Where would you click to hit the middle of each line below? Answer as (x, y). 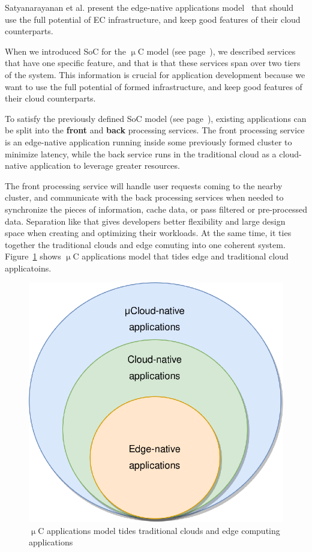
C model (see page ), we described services (217, 51)
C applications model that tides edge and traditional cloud (181, 256)
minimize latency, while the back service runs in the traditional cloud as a (141, 153)
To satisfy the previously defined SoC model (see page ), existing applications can (156, 118)
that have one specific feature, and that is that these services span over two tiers (153, 63)
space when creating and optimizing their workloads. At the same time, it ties (148, 233)
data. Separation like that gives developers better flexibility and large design (145, 221)
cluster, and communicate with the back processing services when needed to (144, 197)
